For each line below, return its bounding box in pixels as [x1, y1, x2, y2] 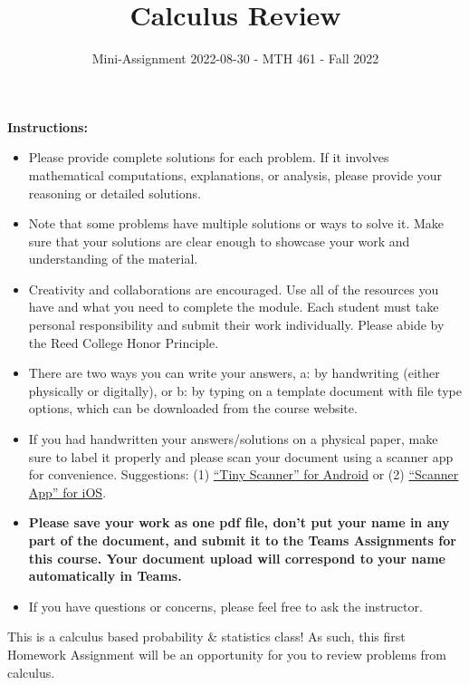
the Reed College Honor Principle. [28, 333, 219, 352]
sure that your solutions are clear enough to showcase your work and [28, 231, 410, 250]
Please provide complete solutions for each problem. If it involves [28, 148, 389, 167]
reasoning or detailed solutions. [28, 183, 201, 202]
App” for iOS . [28, 482, 107, 501]
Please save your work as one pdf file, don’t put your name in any [28, 513, 450, 532]
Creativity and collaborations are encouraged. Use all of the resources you [28, 279, 439, 298]
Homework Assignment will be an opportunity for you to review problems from [7, 644, 447, 663]
